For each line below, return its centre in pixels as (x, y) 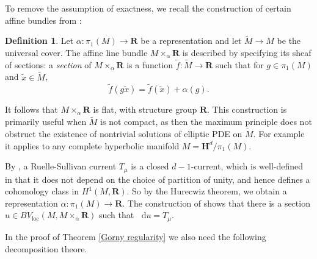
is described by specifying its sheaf (247, 52)
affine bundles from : (43, 20)
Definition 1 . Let (39, 41)
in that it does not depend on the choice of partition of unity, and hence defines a (158, 179)
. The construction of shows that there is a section (216, 203)
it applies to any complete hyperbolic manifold (92, 145)
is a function (150, 64)
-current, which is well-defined (247, 166)
